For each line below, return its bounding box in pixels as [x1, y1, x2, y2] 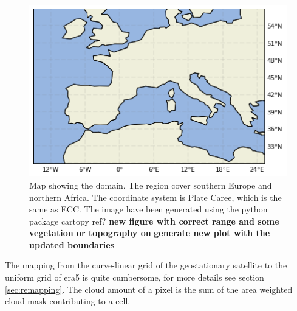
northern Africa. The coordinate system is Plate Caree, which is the [29, 190, 282, 203]
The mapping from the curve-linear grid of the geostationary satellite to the [5, 259, 287, 271]
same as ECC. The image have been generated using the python [29, 203, 268, 215]
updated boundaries [29, 238, 114, 251]
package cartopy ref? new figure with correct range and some [29, 214, 279, 227]
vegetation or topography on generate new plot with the [29, 226, 270, 239]
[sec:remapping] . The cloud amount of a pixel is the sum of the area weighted [5, 282, 293, 295]
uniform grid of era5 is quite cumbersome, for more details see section [5, 271, 264, 284]
